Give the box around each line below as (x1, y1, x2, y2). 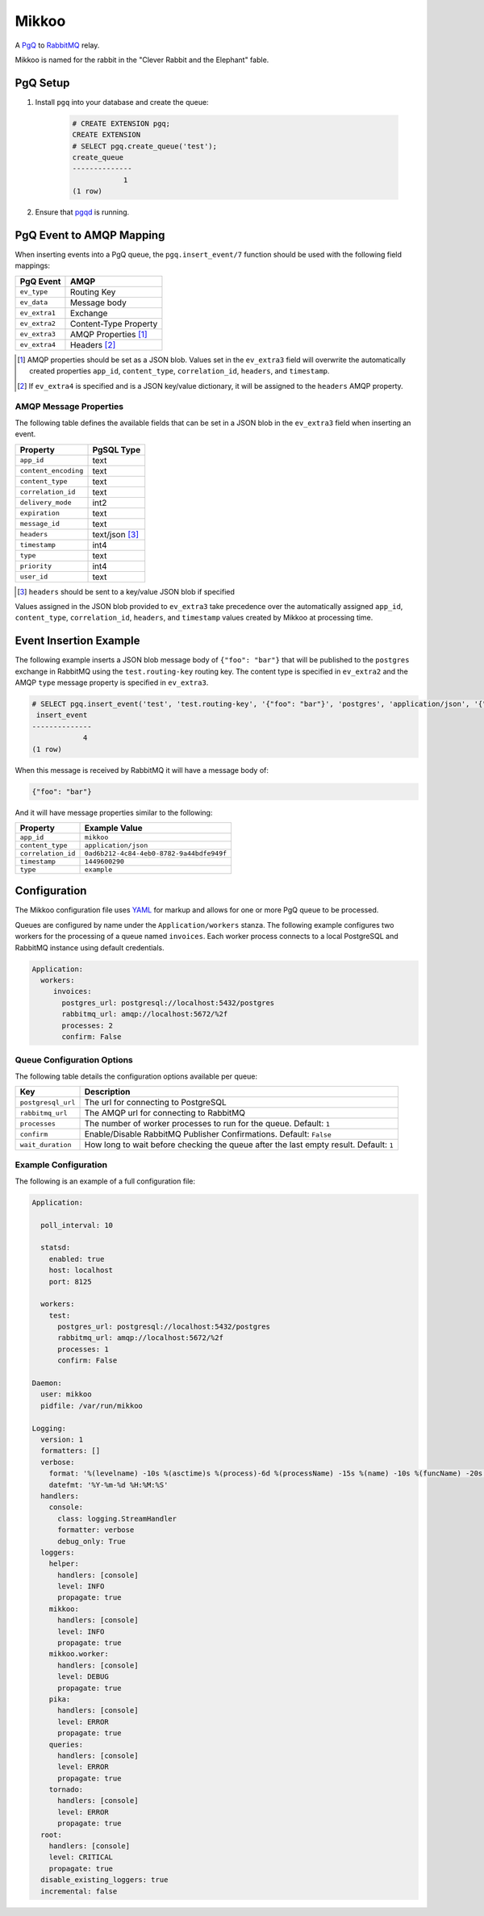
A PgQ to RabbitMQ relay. (15, 40, 100, 50)
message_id (19, 520, 60, 528)
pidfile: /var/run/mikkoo (40, 1400, 143, 1410)
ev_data (19, 298, 48, 307)
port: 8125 (48, 1277, 92, 1286)
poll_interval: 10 (40, 1221, 113, 1229)
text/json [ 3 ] (92, 528, 139, 540)
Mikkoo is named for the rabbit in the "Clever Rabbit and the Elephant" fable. (15, 55, 269, 65)
